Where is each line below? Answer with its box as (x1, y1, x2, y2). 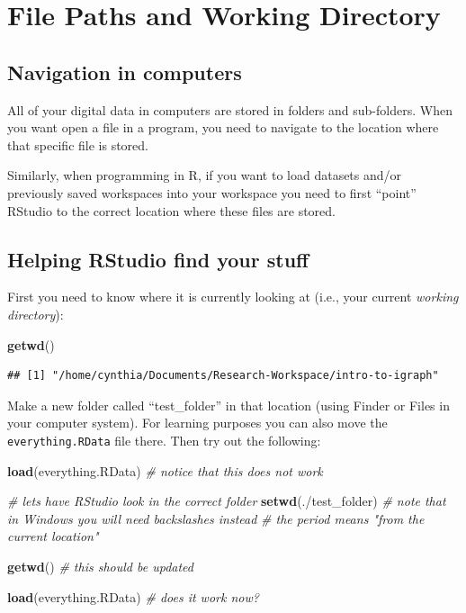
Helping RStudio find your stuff (7, 245, 309, 273)
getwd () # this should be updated (7, 556, 193, 575)
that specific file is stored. (7, 135, 148, 154)
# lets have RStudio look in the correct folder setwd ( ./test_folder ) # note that (7, 491, 446, 510)
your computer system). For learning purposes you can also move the (7, 413, 388, 432)
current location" (7, 527, 99, 545)
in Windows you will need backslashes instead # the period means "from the (7, 509, 425, 527)
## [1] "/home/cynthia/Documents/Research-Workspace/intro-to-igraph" (7, 369, 439, 383)
